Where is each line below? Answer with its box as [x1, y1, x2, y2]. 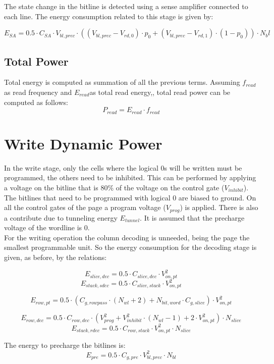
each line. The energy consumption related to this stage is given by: [4, 11, 213, 21]
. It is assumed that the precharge [140, 212, 245, 223]
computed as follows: [4, 96, 68, 107]
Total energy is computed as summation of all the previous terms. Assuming [4, 77, 240, 87]
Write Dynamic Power [4, 133, 162, 153]
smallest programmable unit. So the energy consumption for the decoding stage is [4, 242, 257, 252]
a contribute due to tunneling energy [4, 212, 118, 223]
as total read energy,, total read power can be [89, 86, 231, 97]
